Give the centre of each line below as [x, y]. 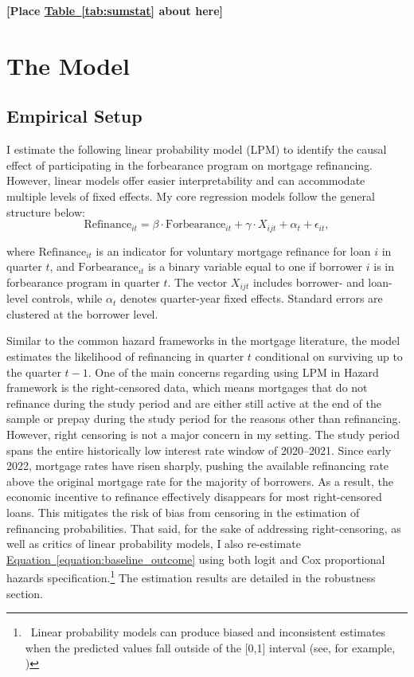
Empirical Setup [74, 116]
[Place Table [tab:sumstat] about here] [115, 10]
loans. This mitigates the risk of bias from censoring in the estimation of [183, 512]
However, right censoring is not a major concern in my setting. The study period [203, 434]
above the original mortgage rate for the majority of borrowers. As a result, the [200, 481]
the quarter [34, 372]
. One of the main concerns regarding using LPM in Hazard [233, 372]
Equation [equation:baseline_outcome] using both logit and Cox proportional [196, 559]
